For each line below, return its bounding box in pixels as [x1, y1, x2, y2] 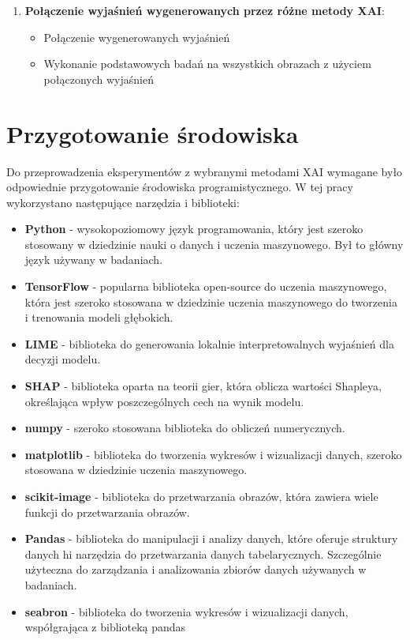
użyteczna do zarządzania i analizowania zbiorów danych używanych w [24, 561, 367, 578]
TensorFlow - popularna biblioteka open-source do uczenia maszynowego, [24, 278, 387, 295]
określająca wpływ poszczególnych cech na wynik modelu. [24, 393, 304, 409]
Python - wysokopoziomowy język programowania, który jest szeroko [24, 220, 363, 237]
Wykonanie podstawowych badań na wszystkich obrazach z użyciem [43, 55, 371, 72]
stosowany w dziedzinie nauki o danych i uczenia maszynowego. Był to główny [24, 235, 404, 252]
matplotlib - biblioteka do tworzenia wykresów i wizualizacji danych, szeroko [24, 446, 402, 462]
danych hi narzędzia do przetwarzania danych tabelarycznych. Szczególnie [24, 545, 382, 562]
